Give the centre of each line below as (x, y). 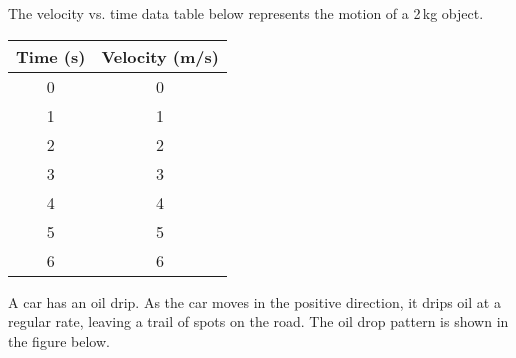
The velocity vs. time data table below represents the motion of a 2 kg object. (246, 13)
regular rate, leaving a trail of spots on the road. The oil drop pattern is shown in (258, 321)
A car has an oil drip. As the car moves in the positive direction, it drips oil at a (254, 301)
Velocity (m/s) (160, 56)
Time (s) (51, 56)
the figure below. (59, 340)
